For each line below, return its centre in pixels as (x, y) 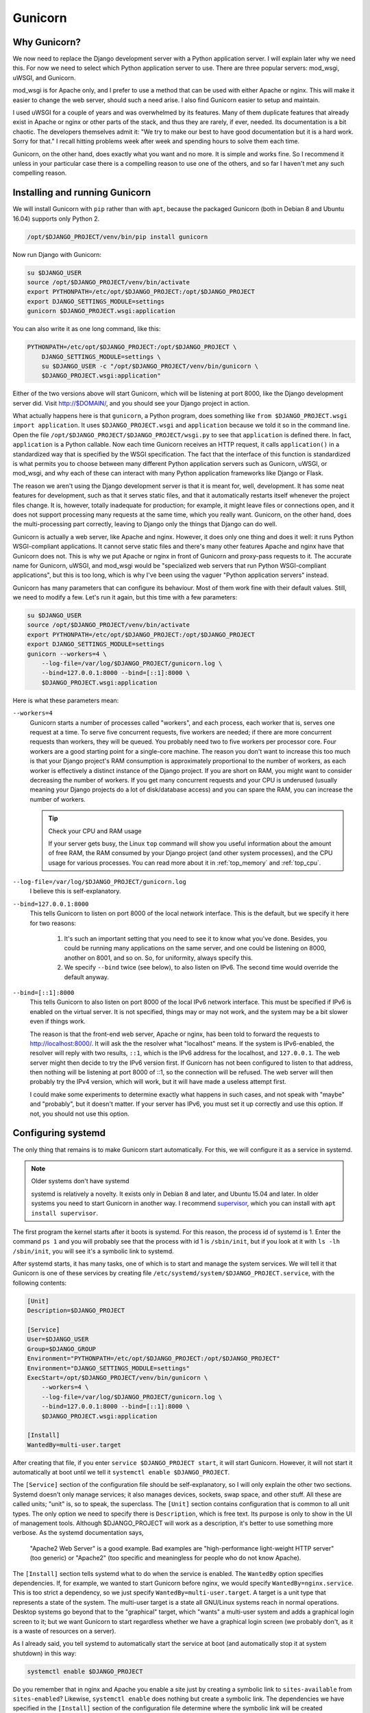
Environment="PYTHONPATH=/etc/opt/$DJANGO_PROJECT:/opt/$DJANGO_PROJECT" (153, 1359)
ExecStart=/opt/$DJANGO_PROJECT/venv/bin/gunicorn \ (118, 1378)
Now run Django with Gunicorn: (57, 254)
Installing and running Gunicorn (82, 193)
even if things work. (58, 1022)
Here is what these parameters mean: (66, 700)
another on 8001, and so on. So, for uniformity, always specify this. (159, 958)
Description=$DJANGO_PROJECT (76, 1311)
